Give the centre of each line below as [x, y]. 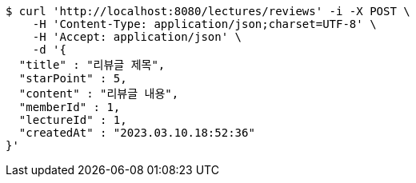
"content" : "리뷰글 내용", [99, 93]
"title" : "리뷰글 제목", [92, 65]
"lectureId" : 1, [73, 120]
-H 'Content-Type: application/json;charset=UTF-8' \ [204, 24]
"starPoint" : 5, [73, 78]
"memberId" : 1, [70, 107]
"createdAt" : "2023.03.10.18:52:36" [137, 133]
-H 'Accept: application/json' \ [137, 37]
